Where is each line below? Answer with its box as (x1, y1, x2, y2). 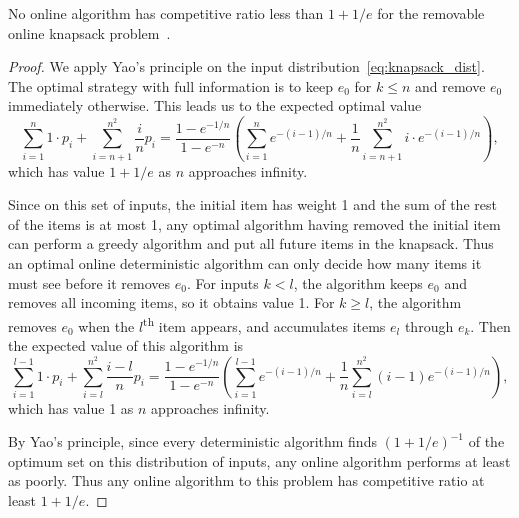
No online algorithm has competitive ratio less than (8, 3, 324, 23)
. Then (470, 315, 511, 336)
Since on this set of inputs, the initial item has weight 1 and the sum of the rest (8, 194, 497, 215)
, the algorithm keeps (293, 272, 423, 293)
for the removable (377, 3, 485, 23)
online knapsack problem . (8, 22, 171, 43)
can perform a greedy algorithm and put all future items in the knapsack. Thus (8, 233, 494, 254)
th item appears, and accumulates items (143, 312, 386, 336)
